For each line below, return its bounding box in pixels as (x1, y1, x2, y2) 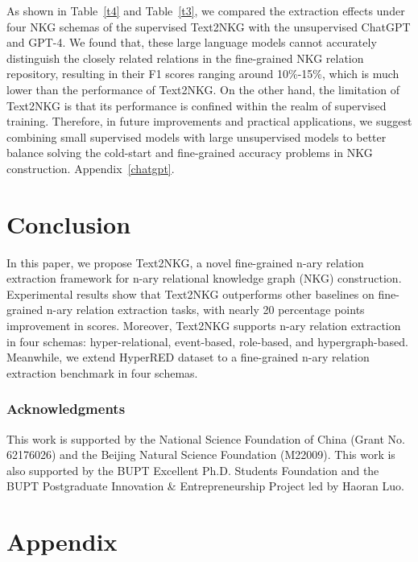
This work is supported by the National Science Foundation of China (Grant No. (6, 430, 405, 447)
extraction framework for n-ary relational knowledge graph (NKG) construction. (6, 270, 402, 287)
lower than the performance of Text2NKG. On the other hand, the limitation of (6, 81, 399, 97)
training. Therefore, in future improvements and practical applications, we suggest (6, 113, 412, 130)
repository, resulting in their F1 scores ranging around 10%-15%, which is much (6, 65, 399, 82)
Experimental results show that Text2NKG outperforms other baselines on (6, 285, 375, 302)
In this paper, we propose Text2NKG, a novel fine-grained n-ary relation (6, 254, 364, 271)
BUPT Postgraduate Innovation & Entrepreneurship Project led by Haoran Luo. (6, 477, 404, 494)
